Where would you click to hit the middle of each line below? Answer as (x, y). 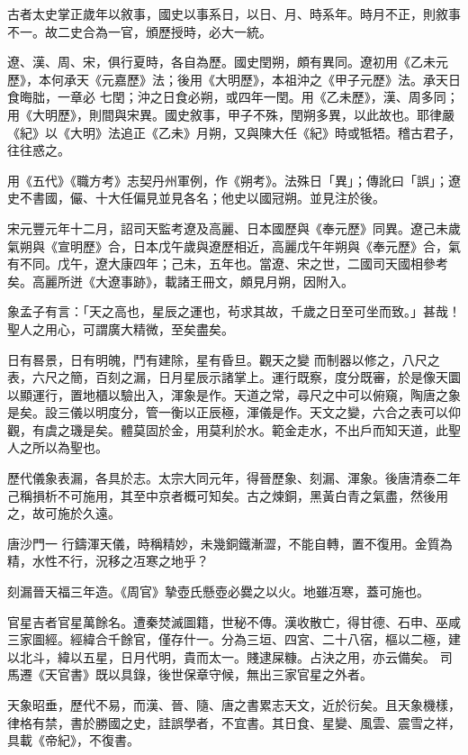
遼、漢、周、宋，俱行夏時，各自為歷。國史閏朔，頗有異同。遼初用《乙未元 (228, 62)
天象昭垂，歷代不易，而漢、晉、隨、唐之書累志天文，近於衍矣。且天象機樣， (234, 705)
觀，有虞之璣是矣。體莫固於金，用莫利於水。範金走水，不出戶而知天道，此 (228, 429)
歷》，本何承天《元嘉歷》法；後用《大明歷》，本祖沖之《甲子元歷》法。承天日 (234, 79)
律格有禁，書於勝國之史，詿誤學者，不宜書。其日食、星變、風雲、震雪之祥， (234, 722)
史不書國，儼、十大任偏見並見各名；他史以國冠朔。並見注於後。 (196, 198)
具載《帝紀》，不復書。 (73, 740)
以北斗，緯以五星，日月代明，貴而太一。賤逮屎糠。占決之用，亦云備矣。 (221, 656)
